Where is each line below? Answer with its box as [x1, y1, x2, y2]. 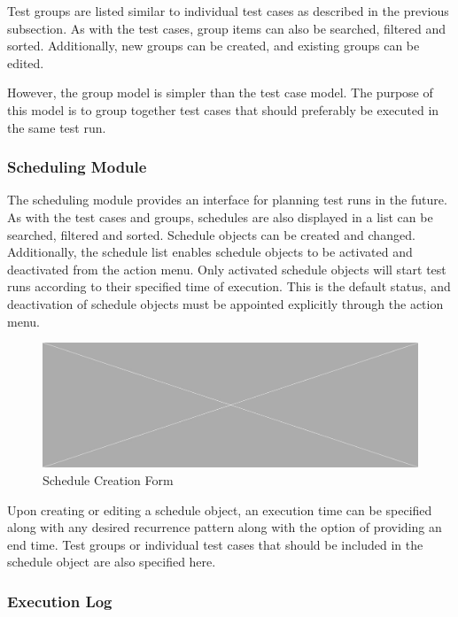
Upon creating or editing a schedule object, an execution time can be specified [7, 500, 432, 519]
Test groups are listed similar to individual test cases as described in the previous [7, 2, 449, 19]
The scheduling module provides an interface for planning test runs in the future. [7, 190, 447, 209]
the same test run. [7, 118, 106, 136]
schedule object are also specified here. [7, 552, 216, 571]
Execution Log [7, 590, 113, 612]
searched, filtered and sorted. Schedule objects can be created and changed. [7, 225, 415, 243]
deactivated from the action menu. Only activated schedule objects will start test [7, 259, 446, 278]
